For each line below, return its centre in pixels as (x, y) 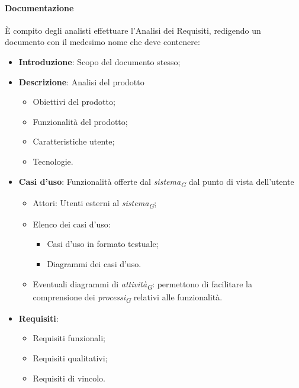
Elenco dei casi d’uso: (72, 224)
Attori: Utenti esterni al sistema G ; (95, 203)
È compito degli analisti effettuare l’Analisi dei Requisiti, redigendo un (133, 30)
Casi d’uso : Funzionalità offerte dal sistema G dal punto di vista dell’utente (156, 182)
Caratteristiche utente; (74, 141)
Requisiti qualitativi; (70, 358)
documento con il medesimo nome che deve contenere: (102, 42)
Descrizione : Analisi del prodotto (81, 81)
